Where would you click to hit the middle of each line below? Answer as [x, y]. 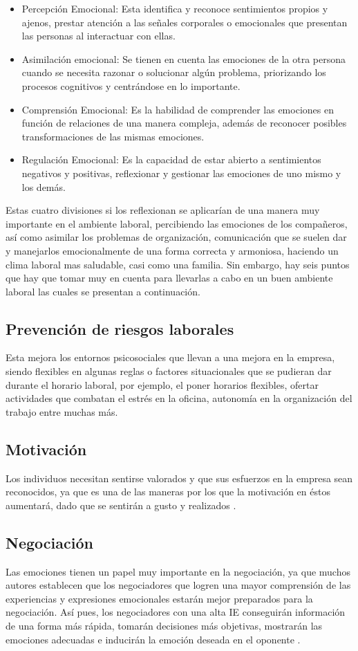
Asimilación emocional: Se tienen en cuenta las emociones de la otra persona [183, 58]
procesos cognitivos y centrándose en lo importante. [131, 85]
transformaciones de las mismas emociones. [113, 136]
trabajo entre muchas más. [62, 411]
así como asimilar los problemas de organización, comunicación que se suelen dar [176, 237]
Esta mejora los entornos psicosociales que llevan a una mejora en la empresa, [170, 357]
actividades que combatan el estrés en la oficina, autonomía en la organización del [179, 398]
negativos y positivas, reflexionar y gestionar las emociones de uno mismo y [181, 173]
